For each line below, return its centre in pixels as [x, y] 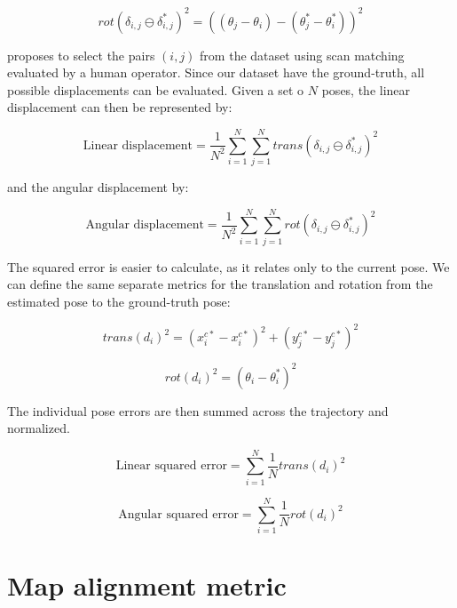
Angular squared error [178, 514]
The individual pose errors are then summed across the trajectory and [198, 410]
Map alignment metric [147, 585]
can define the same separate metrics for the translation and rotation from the [220, 284]
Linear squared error [171, 466]
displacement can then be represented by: [120, 107]
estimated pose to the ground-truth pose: [119, 301]
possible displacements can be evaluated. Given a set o [156, 89]
